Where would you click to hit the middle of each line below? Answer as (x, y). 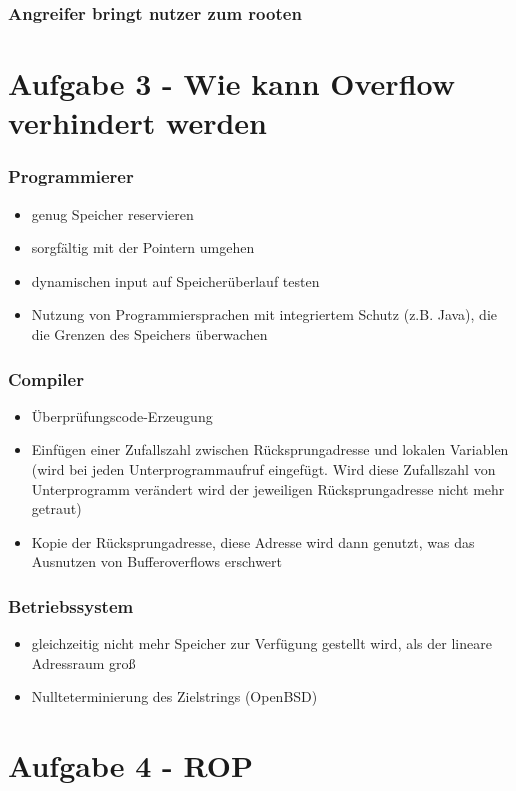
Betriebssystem (71, 605)
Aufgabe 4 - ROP (130, 765)
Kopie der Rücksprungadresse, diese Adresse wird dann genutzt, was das (253, 541)
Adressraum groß (83, 662)
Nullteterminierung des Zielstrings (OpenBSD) (174, 696)
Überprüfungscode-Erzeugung (122, 415)
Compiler (46, 378)
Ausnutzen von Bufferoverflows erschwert (157, 561)
